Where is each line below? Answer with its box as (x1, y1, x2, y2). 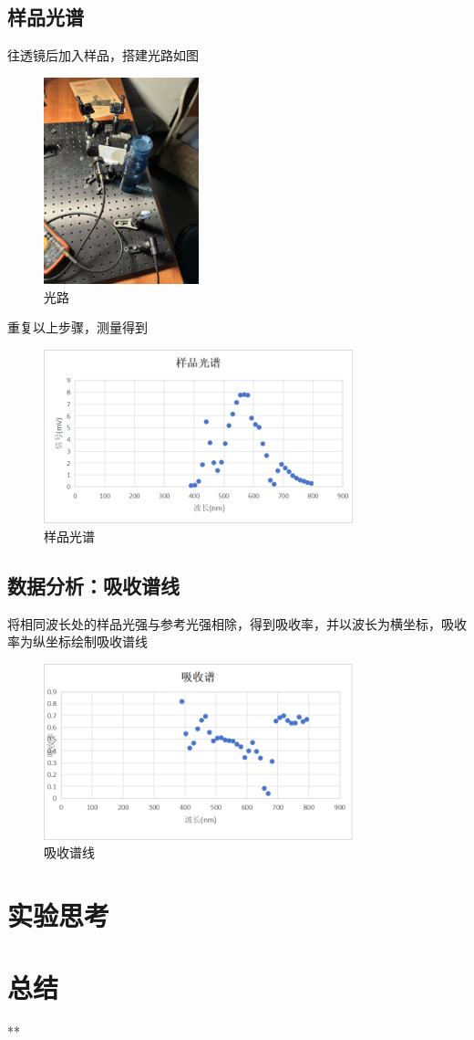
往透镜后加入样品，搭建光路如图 (7, 46, 199, 65)
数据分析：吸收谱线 (7, 571, 180, 599)
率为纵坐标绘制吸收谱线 (7, 632, 148, 651)
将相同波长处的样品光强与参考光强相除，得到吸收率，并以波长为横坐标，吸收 (7, 614, 467, 633)
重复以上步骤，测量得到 (7, 318, 148, 337)
